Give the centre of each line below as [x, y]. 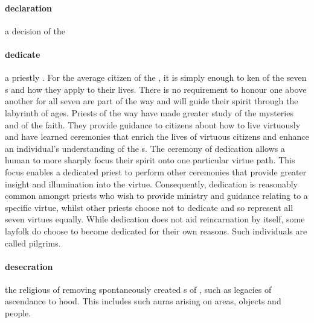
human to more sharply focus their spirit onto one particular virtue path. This [150, 160]
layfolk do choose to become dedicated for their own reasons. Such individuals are [156, 230]
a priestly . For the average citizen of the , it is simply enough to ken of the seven [156, 77]
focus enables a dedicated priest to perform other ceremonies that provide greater [156, 171]
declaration [28, 8]
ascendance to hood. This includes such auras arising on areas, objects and [143, 301]
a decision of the [35, 30]
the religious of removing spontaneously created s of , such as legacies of [138, 289]
